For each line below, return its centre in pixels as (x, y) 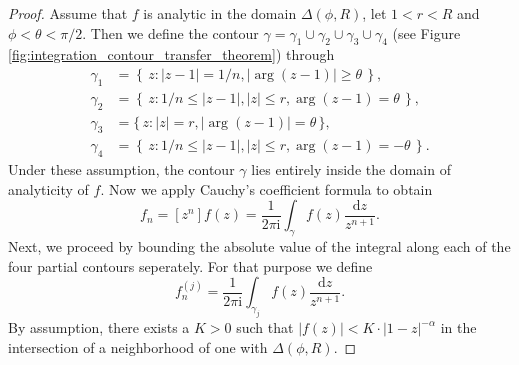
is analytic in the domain (220, 13)
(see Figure (426, 32)
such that (265, 327)
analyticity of (48, 188)
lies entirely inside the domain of (351, 169)
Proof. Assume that (68, 13)
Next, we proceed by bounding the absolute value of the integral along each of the (259, 246)
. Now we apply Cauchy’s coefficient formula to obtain (266, 188)
